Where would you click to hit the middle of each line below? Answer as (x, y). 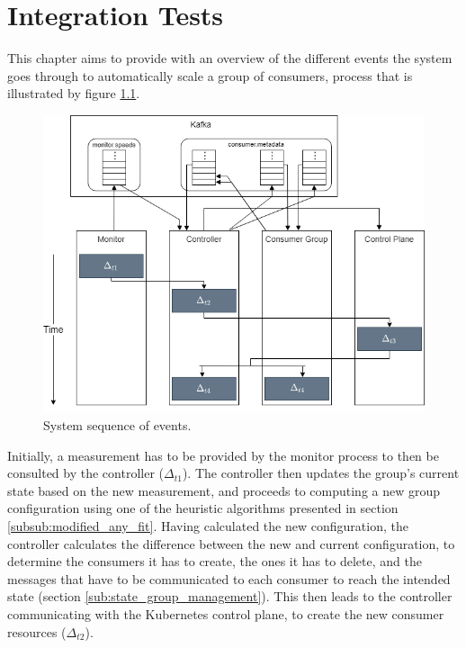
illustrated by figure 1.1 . (74, 93)
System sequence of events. (117, 425)
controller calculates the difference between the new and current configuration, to (231, 543)
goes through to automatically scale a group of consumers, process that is (210, 75)
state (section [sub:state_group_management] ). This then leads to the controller (230, 596)
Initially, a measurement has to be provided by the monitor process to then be (223, 455)
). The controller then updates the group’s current (321, 473)
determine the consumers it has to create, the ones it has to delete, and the (215, 561)
